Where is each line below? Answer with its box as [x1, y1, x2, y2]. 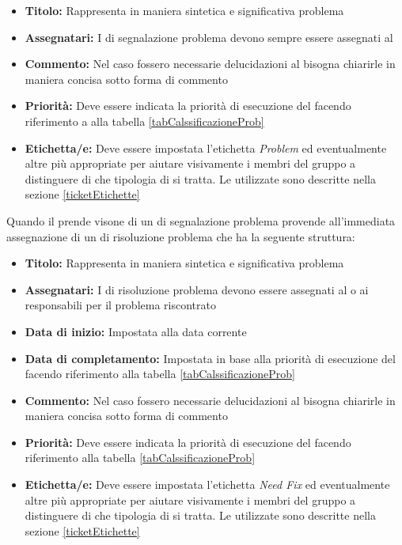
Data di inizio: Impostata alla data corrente [25, 323, 247, 339]
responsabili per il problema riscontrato [25, 297, 216, 313]
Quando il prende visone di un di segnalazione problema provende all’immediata [6, 212, 396, 229]
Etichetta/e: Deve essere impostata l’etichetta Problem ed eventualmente [25, 139, 387, 156]
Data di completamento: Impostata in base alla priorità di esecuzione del [25, 350, 396, 366]
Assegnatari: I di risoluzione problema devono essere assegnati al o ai [25, 281, 369, 297]
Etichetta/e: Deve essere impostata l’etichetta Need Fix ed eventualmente [25, 476, 390, 493]
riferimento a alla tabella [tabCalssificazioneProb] [25, 112, 264, 129]
